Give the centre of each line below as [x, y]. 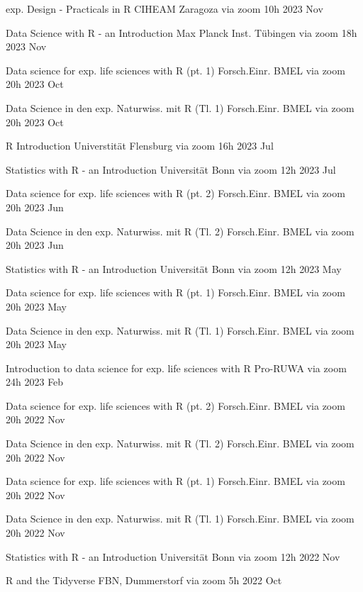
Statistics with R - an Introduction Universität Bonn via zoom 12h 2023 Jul [171, 169]
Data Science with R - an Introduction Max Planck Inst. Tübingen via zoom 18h [181, 32]
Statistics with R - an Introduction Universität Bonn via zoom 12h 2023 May [174, 268]
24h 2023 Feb [35, 382]
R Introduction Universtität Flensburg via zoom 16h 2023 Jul [140, 146]
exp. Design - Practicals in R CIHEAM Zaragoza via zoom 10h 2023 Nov [164, 9]
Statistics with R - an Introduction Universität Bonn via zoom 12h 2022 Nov [173, 556]
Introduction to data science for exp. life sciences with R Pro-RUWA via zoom [176, 368]
